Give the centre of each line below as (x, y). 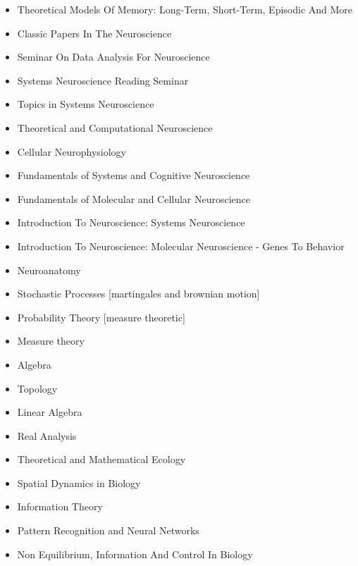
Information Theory (60, 506)
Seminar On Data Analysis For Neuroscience (113, 57)
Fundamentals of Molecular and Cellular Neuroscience (134, 198)
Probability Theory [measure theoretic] (101, 317)
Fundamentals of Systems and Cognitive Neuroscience (134, 175)
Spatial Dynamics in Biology (79, 482)
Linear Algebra (50, 412)
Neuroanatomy (49, 270)
